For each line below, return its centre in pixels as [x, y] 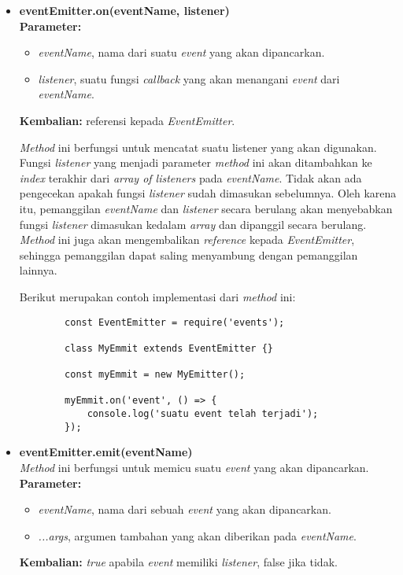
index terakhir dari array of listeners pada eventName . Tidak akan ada [190, 177]
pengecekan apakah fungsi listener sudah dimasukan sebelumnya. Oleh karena [208, 193]
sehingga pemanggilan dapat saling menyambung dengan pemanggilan [189, 254]
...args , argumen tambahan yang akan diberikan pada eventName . [197, 535]
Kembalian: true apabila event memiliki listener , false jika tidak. [178, 562]
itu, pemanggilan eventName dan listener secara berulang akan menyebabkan [206, 208]
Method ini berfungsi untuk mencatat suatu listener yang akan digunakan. [198, 147]
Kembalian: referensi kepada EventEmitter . [127, 120]
